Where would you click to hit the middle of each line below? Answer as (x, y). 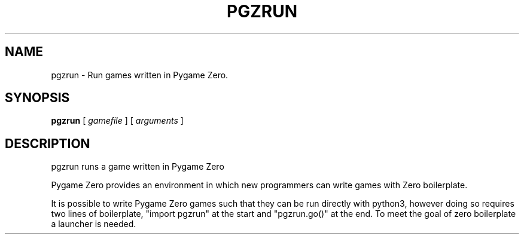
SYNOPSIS (37, 98)
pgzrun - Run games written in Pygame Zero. (140, 75)
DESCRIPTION (48, 143)
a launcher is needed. (94, 224)
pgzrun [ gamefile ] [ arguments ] (117, 121)
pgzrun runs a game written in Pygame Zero (138, 167)
